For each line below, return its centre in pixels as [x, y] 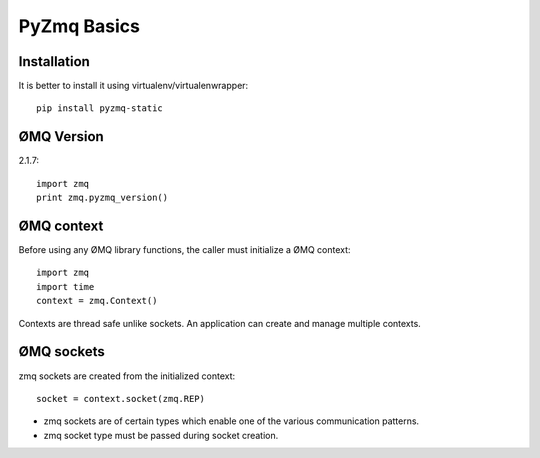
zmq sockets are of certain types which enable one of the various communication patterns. [231, 421]
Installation [54, 61]
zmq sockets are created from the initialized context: [127, 376]
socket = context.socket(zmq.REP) [120, 398]
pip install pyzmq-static [100, 108]
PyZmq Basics [79, 26]
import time [65, 286]
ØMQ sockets [61, 351]
